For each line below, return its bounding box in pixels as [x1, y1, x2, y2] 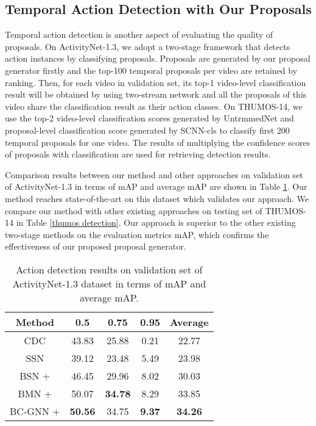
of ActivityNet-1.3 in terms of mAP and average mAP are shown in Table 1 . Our [5, 180, 307, 193]
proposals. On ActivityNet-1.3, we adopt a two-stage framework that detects [5, 40, 290, 52]
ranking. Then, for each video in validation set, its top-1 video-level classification [5, 76, 306, 88]
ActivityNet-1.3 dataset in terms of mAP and [12, 276, 206, 291]
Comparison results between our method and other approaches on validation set [5, 168, 303, 181]
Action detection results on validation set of [16, 262, 203, 276]
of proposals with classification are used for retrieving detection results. [5, 148, 271, 161]
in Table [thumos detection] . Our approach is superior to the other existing [16, 216, 296, 229]
